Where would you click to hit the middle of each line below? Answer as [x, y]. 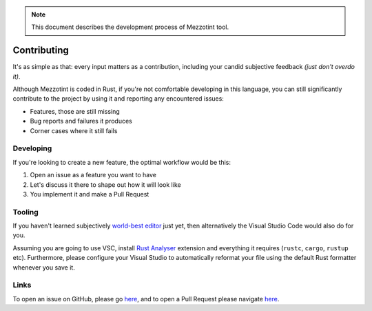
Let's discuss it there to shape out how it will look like [106, 184]
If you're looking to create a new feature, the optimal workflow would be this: [122, 162]
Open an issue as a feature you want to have [93, 175]
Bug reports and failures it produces [81, 121]
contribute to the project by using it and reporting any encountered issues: [118, 99]
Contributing [41, 51]
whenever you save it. [44, 267]
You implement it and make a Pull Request [90, 194]
